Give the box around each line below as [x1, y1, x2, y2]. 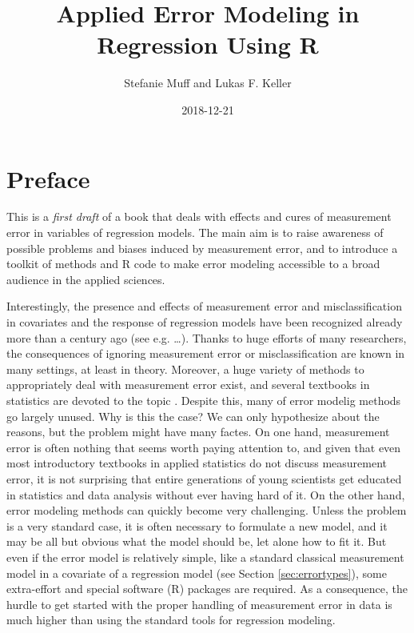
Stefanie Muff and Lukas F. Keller [124, 74, 292, 91]
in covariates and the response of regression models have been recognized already [6, 314, 403, 330]
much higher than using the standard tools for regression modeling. [6, 611, 336, 628]
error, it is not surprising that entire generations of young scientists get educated [6, 470, 402, 487]
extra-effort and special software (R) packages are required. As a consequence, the [6, 580, 408, 597]
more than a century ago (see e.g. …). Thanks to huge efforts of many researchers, [6, 329, 407, 346]
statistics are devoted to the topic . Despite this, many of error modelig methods [6, 391, 401, 408]
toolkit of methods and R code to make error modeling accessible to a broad [6, 255, 380, 272]
